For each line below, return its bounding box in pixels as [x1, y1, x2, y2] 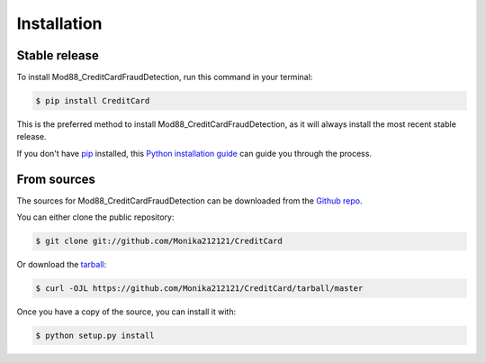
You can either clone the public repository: [16, 212, 175, 222]
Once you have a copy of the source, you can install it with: [16, 306, 237, 317]
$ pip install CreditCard [35, 95, 150, 106]
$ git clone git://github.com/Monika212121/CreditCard [35, 236, 283, 247]
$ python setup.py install [35, 331, 155, 341]
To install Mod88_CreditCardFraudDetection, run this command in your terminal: [16, 72, 313, 83]
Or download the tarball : [16, 259, 107, 270]
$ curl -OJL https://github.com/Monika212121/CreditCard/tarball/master [35, 284, 364, 294]
